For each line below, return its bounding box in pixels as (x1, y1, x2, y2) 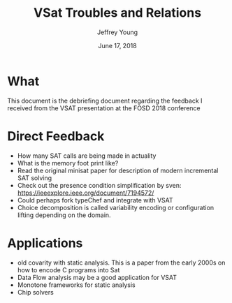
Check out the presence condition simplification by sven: (17, 181, 182, 189)
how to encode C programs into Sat (17, 265, 120, 274)
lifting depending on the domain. (17, 211, 111, 219)
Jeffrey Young (96, 28, 138, 36)
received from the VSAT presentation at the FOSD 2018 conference (7, 103, 201, 112)
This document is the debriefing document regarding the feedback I (7, 96, 203, 105)
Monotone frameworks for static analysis (17, 281, 136, 289)
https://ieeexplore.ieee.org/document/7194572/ (17, 189, 154, 197)
